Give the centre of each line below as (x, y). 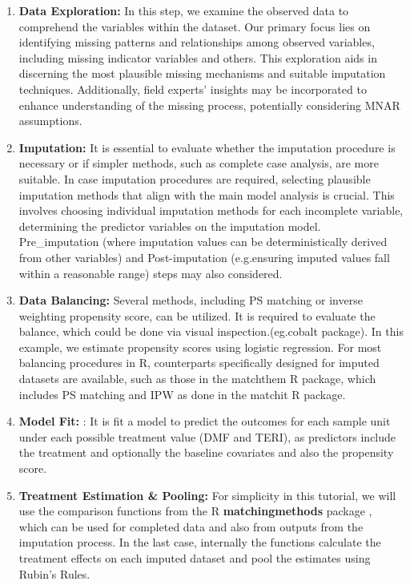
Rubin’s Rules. (54, 573)
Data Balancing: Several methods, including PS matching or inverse (191, 300)
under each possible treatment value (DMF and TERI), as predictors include (207, 436)
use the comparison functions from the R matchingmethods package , (195, 511)
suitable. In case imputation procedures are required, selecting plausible (195, 178)
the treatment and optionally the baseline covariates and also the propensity (206, 452)
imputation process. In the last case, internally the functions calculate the (200, 542)
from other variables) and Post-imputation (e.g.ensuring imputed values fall (204, 257)
